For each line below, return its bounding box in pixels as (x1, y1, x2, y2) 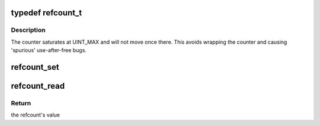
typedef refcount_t (11, 8, 82, 18)
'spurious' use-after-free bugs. (11, 47, 87, 54)
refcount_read (11, 80, 65, 91)
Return (11, 99, 31, 107)
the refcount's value (11, 111, 60, 118)
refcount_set (11, 62, 59, 72)
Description (11, 26, 46, 34)
